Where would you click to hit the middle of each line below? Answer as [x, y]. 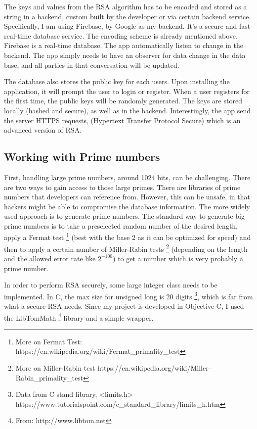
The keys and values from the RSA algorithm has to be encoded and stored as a [126, 6]
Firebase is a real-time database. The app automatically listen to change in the [124, 45]
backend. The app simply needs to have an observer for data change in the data [125, 55]
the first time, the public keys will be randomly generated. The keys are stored [123, 101]
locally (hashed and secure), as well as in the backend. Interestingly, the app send [128, 110]
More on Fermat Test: [49, 341]
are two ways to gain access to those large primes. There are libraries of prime [122, 187]
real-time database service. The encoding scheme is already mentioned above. [121, 35]
